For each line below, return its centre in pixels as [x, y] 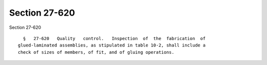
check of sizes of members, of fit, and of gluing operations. [96, 52]
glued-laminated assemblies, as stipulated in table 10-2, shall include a [112, 45]
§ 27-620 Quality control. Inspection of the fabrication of [114, 38]
